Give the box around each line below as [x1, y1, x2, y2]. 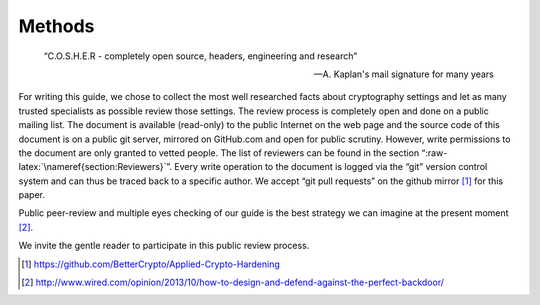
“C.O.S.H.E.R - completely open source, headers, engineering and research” [43, 50, 358, 62]
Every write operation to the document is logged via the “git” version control [174, 161, 488, 173]
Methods [18, 15, 95, 37]
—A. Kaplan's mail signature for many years [313, 68, 494, 80]
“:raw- [421, 146, 448, 159]
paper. [18, 189, 45, 201]
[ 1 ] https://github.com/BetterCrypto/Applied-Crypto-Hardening [21, 258, 280, 270]
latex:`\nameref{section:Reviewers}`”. [18, 161, 173, 173]
